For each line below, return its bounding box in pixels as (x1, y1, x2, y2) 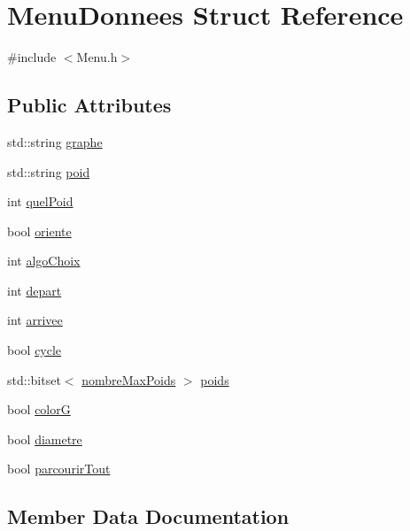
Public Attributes (7, 91, 172, 119)
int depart (7, 281, 62, 299)
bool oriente (7, 221, 72, 240)
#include (7, 48, 57, 66)
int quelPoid (7, 192, 73, 211)
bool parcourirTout (7, 459, 111, 478)
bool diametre (7, 429, 82, 448)
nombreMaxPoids (81, 370, 176, 389)
